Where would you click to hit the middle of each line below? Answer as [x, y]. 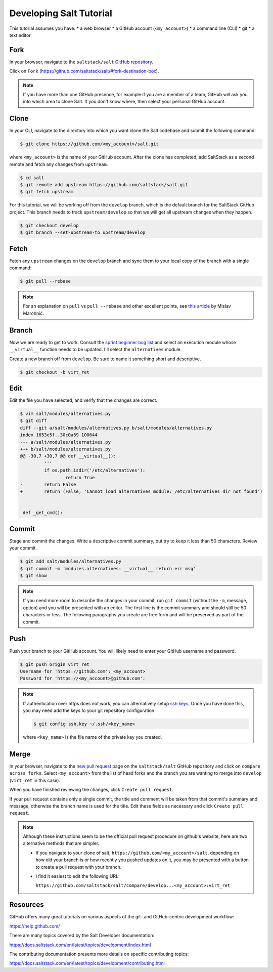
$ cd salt [32, 178]
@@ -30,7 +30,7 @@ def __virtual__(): [68, 456]
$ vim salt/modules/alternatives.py [65, 413]
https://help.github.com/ [35, 926]
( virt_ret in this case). [35, 780]
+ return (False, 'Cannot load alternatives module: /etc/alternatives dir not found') [141, 492]
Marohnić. [33, 313]
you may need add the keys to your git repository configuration [89, 710]
